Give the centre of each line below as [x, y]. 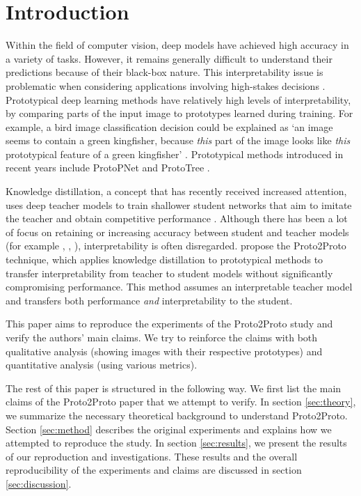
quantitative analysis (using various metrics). [102, 365]
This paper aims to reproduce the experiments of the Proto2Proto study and [169, 324]
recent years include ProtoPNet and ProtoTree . [108, 168]
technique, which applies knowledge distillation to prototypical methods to [165, 259]
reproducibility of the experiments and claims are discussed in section [154, 470]
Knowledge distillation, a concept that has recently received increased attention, [176, 191]
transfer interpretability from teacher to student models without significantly [169, 273]
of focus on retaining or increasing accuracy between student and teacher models [177, 232]
